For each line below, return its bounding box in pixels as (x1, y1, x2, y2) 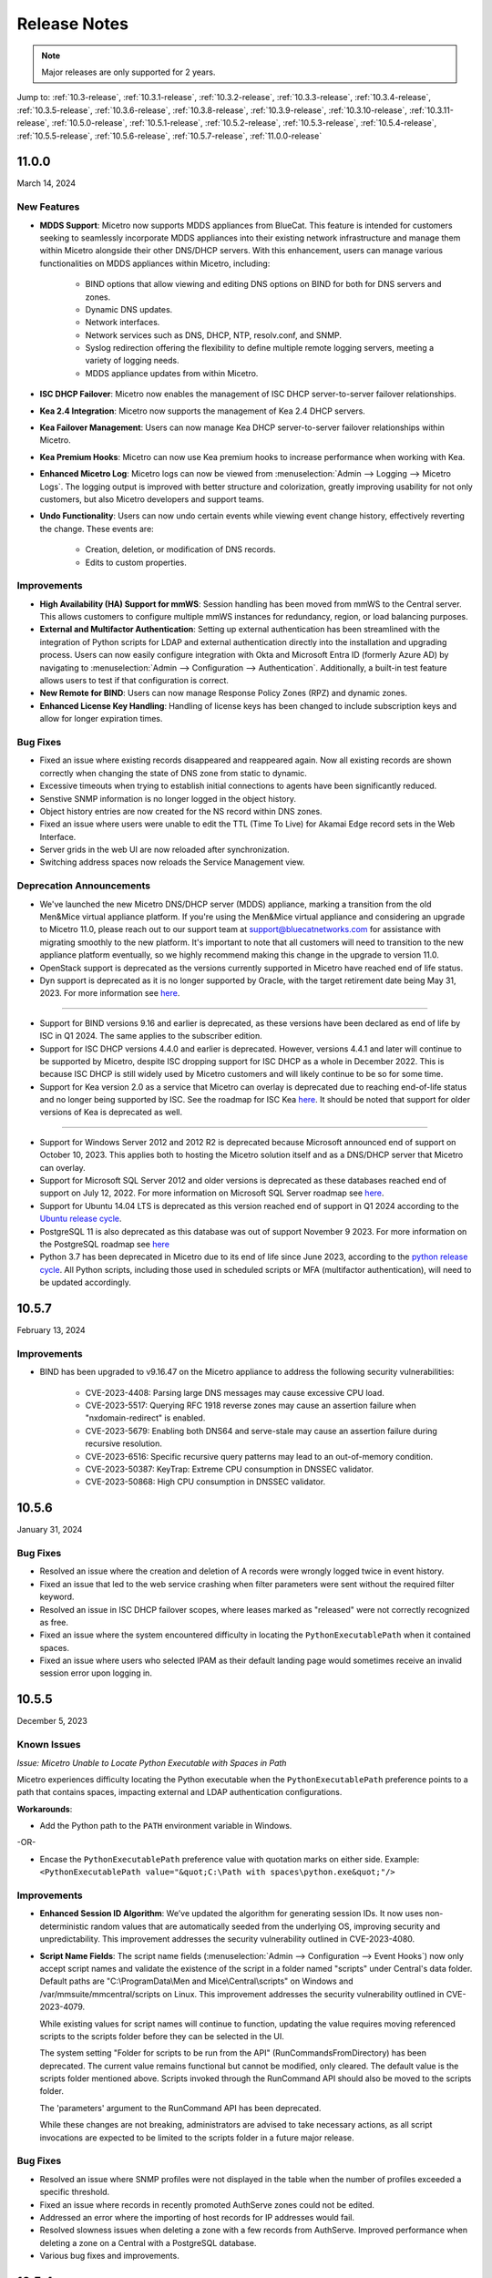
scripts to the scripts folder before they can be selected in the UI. (39, 2030, 284, 2041)
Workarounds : (16, 1803, 73, 1814)
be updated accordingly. (39, 1277, 131, 1288)
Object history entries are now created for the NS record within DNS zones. (39, 806, 323, 816)
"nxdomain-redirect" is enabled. (85, 1412, 206, 1423)
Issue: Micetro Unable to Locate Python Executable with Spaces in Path (16, 1757, 287, 1768)
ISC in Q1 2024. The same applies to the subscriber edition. (39, 1031, 263, 1042)
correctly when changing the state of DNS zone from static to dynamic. (39, 767, 307, 778)
